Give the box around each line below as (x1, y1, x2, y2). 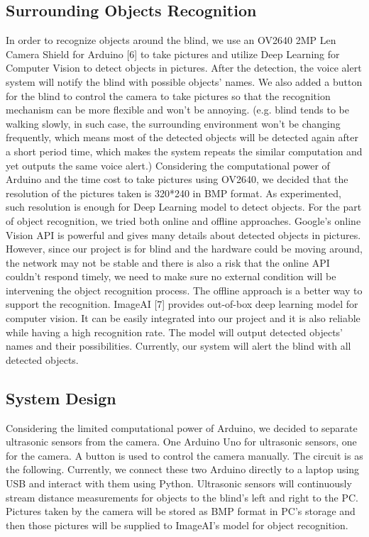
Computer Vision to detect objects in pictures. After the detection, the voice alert (6, 60, 362, 75)
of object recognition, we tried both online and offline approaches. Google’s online (6, 213, 361, 228)
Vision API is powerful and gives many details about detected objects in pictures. (6, 227, 361, 242)
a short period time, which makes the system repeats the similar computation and (6, 143, 363, 158)
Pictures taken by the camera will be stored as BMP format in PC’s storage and (6, 504, 356, 519)
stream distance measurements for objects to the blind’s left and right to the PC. (6, 489, 359, 504)
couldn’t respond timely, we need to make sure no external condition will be (6, 269, 336, 284)
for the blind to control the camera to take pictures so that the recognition (6, 88, 331, 103)
